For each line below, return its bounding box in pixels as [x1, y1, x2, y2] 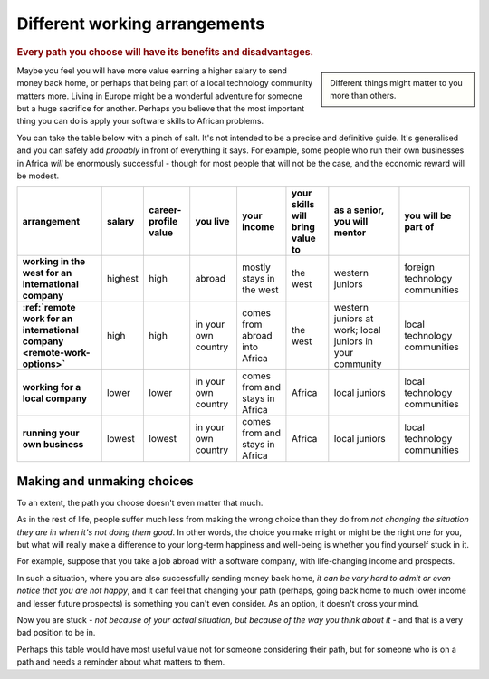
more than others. [330, 91, 397, 101]
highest [106, 273, 139, 285]
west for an [22, 267, 72, 280]
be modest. [16, 170, 60, 181]
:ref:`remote [22, 301, 76, 314]
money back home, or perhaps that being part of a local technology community [16, 78, 313, 89]
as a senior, [333, 204, 385, 216]
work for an [22, 312, 73, 325]
